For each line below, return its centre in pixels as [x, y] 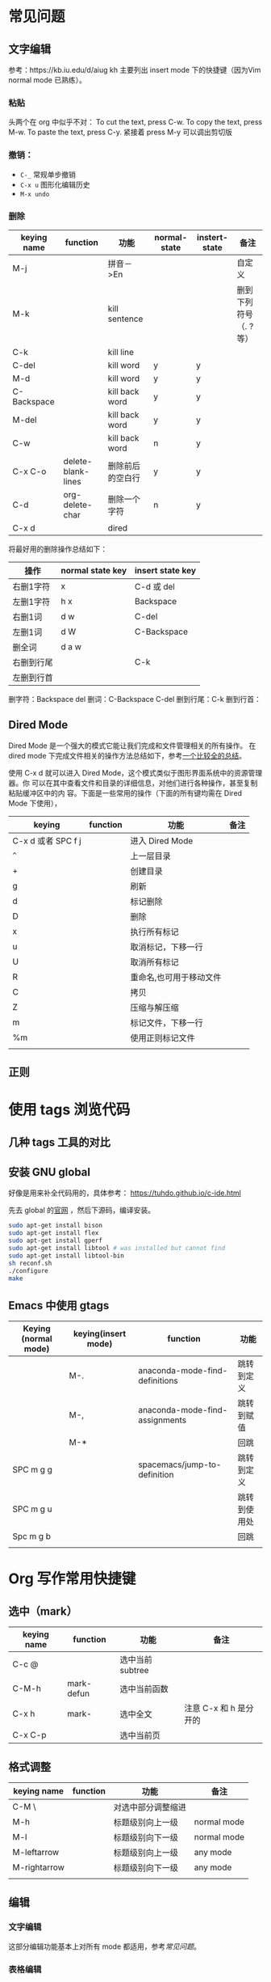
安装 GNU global [50, 1172]
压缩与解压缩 [154, 1008]
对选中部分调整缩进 [150, 1807]
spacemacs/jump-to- [180, 1464]
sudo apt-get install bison [56, 1226]
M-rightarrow [38, 1867]
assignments [163, 1420]
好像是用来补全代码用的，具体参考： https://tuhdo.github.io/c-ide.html [125, 1193]
